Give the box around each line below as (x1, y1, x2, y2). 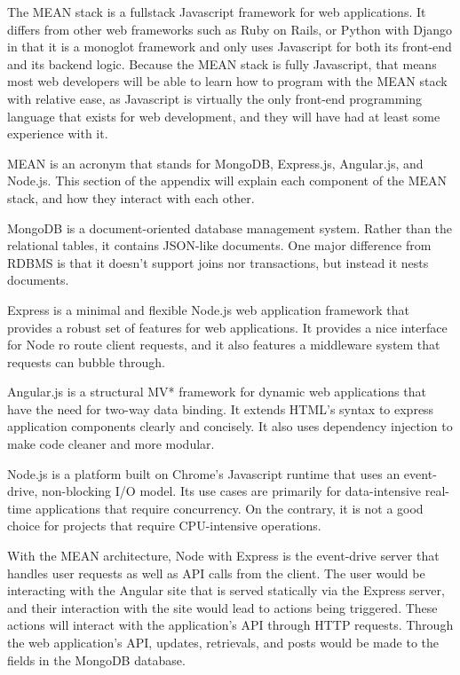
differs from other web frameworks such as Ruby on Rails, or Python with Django (7, 20, 453, 38)
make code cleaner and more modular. (7, 435, 215, 453)
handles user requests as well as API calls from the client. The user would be (7, 563, 425, 582)
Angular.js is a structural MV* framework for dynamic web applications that (7, 382, 426, 401)
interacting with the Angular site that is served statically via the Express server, (7, 581, 445, 600)
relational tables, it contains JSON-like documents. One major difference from (7, 236, 432, 255)
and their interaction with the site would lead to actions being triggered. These (7, 598, 438, 616)
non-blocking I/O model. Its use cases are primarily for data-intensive (41, 482, 422, 500)
